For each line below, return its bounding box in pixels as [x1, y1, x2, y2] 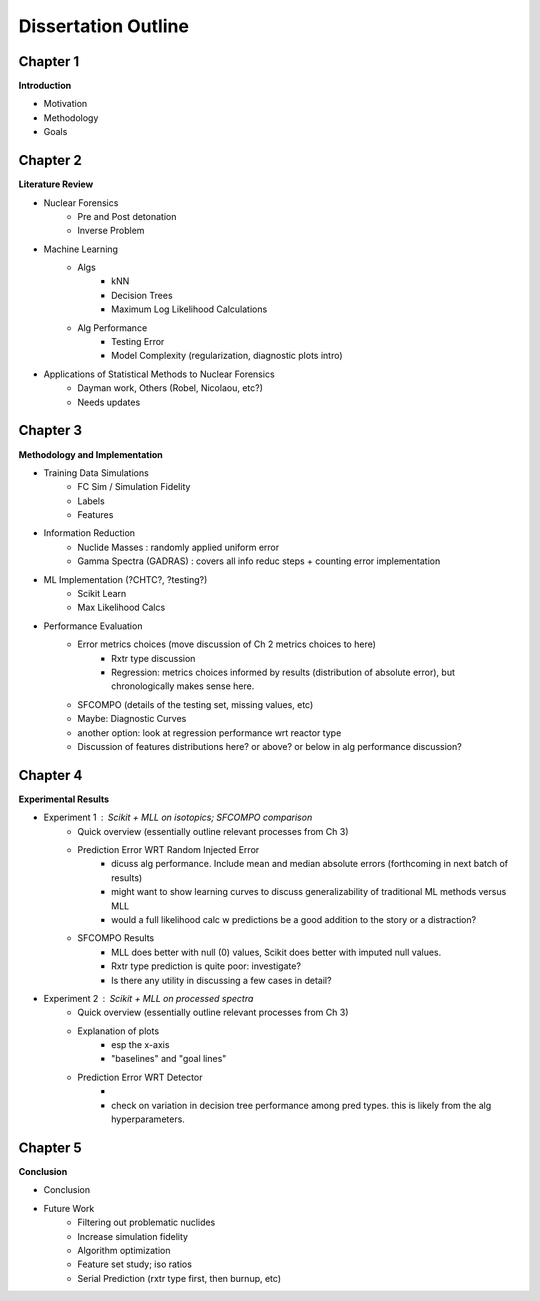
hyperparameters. [111, 1113, 185, 1125]
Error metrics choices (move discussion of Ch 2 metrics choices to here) [77, 638, 377, 650]
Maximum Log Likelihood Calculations [111, 303, 268, 315]
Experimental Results [18, 793, 110, 805]
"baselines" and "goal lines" [111, 1053, 227, 1065]
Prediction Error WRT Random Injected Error [77, 844, 260, 856]
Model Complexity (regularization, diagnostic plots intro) [111, 350, 344, 362]
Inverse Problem [77, 225, 145, 237]
